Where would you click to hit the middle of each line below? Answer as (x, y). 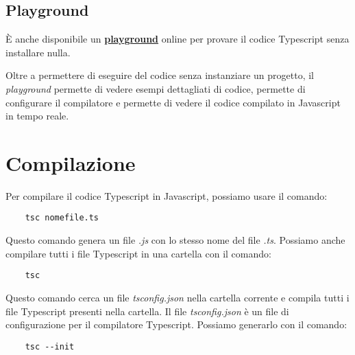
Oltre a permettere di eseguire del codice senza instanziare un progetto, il (160, 75)
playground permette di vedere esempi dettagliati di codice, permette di (156, 88)
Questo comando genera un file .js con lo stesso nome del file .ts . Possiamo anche (175, 240)
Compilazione (71, 162)
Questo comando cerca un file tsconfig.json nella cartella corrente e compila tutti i (177, 297)
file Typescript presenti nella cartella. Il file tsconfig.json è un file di (147, 311)
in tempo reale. (37, 116)
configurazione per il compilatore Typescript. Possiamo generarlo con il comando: (176, 324)
